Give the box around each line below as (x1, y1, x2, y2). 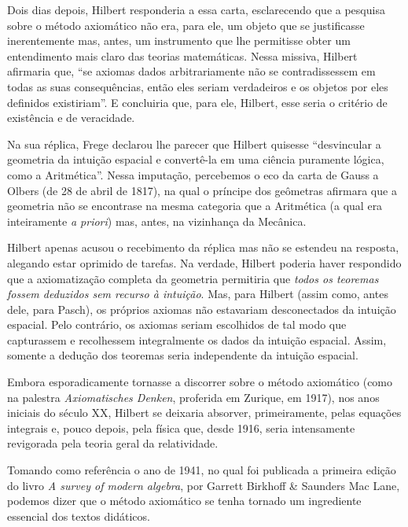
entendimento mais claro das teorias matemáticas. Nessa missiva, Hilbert (7, 47, 358, 64)
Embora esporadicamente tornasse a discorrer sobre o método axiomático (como (7, 374, 393, 390)
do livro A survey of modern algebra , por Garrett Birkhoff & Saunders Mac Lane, (7, 477, 400, 493)
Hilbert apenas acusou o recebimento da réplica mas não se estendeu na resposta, (7, 239, 399, 256)
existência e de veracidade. (7, 109, 135, 126)
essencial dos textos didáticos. (7, 507, 150, 524)
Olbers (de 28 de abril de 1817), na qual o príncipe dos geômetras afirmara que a (7, 182, 397, 198)
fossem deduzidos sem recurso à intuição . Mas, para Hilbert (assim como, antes (7, 286, 388, 302)
